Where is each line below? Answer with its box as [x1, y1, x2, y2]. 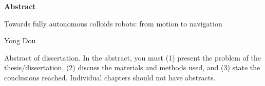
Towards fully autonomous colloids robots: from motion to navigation [4, 18, 222, 28]
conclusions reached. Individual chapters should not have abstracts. [4, 72, 216, 82]
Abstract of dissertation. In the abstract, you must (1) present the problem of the [4, 52, 261, 63]
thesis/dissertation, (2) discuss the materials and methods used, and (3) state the [4, 62, 260, 73]
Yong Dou [4, 35, 36, 46]
